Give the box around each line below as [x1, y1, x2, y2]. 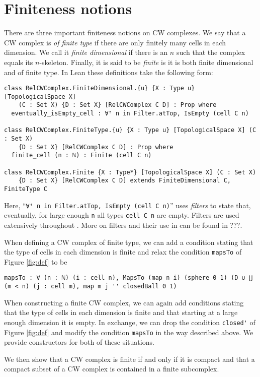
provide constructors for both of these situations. [4, 337, 154, 347]
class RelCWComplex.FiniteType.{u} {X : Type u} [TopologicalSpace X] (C [4, 127, 256, 134]
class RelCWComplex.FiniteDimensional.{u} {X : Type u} [4, 85, 195, 92]
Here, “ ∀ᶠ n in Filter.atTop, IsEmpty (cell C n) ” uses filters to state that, [4, 200, 251, 210]
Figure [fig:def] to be [4, 256, 67, 267]
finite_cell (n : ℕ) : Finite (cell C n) [11, 152, 152, 159]
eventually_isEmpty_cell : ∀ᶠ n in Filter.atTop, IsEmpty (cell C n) [11, 110, 249, 117]
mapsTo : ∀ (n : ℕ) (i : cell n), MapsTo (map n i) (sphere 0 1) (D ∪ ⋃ [4, 274, 252, 282]
